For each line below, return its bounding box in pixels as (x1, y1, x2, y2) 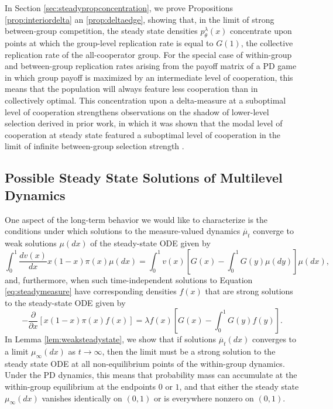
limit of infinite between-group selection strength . (5, 140, 184, 152)
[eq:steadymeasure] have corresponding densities (5, 285, 177, 297)
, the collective (241, 36, 293, 49)
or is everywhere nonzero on (153, 391, 254, 404)
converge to (253, 225, 294, 237)
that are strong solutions (205, 285, 293, 297)
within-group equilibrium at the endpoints (5, 380, 156, 393)
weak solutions (5, 236, 57, 249)
